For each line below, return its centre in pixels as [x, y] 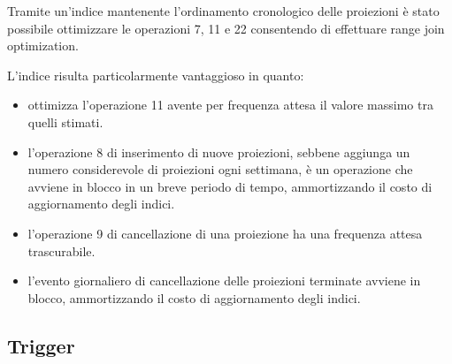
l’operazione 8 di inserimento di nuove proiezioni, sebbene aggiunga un [219, 152]
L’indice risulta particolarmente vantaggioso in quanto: [156, 75]
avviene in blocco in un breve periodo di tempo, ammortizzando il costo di [230, 186]
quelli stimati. [65, 121]
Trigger [41, 345]
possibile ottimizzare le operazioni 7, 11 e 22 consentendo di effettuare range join [226, 28]
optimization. [43, 45]
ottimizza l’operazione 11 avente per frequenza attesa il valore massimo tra [230, 105]
